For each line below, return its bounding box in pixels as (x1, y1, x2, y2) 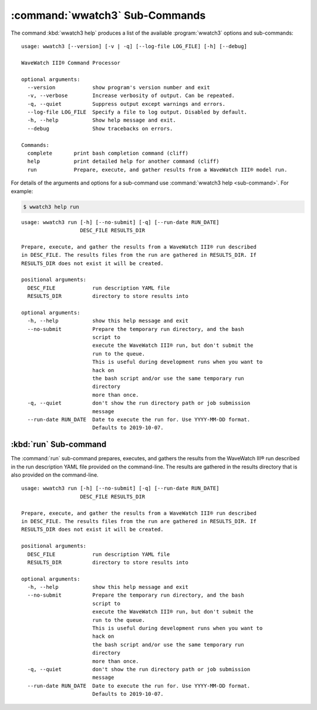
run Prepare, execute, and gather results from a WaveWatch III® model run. (27, 166, 288, 173)
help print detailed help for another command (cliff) (27, 158, 220, 165)
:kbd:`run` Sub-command (11, 440, 107, 450)
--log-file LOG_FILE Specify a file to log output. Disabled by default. (27, 109, 248, 116)
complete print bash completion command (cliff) (27, 150, 189, 157)
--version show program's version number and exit (27, 84, 211, 91)
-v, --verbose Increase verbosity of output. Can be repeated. (27, 92, 235, 99)
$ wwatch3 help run (23, 203, 79, 210)
